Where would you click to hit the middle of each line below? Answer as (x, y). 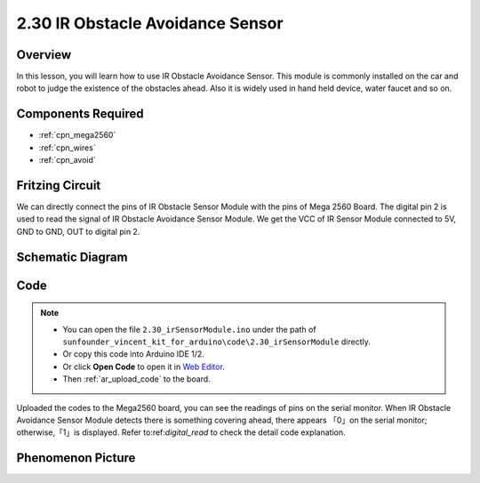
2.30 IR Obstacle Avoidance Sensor (150, 23)
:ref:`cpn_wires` (68, 148)
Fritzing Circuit (59, 185)
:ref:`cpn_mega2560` (77, 135)
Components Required (80, 114)
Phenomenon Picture (76, 458)
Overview (44, 55)
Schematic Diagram (72, 257)
